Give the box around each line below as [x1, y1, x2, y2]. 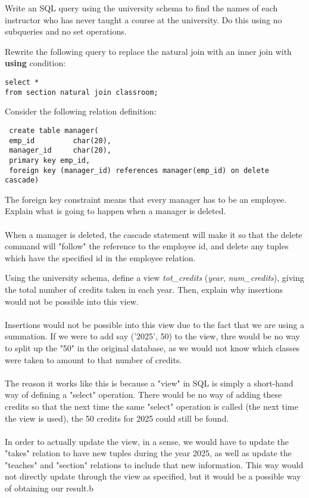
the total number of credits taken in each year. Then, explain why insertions [5, 283, 283, 295]
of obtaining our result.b [5, 482, 94, 494]
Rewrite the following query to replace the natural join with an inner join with [5, 45, 292, 57]
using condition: [5, 57, 66, 69]
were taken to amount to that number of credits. [5, 353, 182, 366]
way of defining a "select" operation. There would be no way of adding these [5, 388, 282, 401]
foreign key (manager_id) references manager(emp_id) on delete [9, 166, 269, 175]
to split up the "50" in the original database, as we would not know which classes [5, 341, 300, 354]
